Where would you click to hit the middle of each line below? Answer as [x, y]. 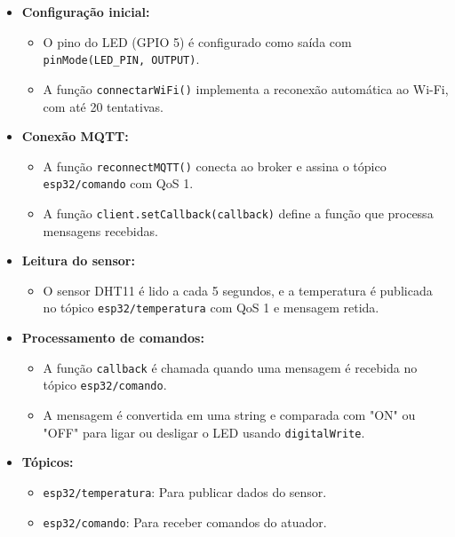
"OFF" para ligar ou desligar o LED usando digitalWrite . [204, 432]
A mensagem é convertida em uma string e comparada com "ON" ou [229, 415]
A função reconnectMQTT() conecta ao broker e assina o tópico [215, 166]
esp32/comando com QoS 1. [118, 183]
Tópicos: [48, 462]
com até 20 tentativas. [103, 106]
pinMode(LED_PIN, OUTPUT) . [121, 59]
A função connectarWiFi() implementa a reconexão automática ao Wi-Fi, [246, 88]
